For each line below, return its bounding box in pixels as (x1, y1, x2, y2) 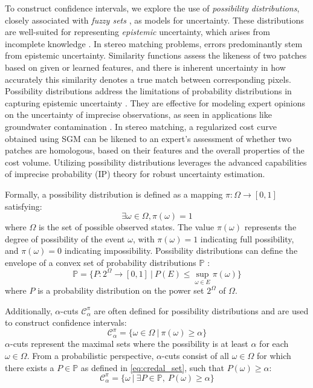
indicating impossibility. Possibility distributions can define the (64, 244, 298, 257)
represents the (244, 221, 297, 233)
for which (256, 349, 291, 362)
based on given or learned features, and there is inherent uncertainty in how (5, 60, 286, 73)
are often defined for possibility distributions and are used (94, 304, 309, 317)
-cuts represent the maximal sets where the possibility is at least (10, 337, 248, 350)
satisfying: (5, 199, 42, 212)
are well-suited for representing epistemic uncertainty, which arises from (5, 25, 270, 38)
